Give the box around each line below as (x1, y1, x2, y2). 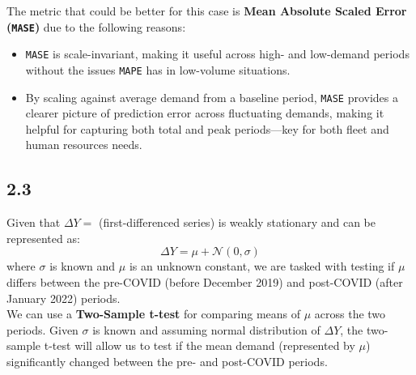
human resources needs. (25, 136, 142, 153)
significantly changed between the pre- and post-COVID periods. (6, 352, 328, 369)
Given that (6, 214, 61, 231)
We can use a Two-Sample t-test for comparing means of (6, 305, 301, 322)
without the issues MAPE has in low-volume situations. (25, 61, 291, 78)
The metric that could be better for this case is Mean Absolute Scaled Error (6, 2, 407, 19)
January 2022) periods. (6, 289, 121, 306)
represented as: (6, 229, 80, 246)
